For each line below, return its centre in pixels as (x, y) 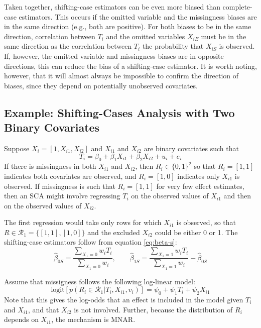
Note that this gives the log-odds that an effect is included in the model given (124, 299)
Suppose (17, 148)
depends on (21, 319)
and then (237, 196)
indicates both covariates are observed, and (70, 176)
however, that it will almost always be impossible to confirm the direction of (121, 76)
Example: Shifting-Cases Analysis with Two (119, 112)
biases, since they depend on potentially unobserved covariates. (101, 85)
